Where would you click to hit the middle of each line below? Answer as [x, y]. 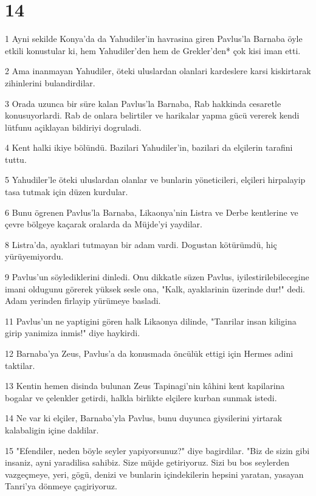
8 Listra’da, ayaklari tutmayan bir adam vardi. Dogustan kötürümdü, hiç [141, 244]
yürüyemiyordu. [34, 256]
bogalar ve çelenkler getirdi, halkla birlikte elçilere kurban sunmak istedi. [141, 397]
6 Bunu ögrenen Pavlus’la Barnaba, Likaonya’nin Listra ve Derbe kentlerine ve [152, 212]
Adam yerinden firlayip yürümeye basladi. [83, 301]
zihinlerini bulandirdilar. [50, 82]
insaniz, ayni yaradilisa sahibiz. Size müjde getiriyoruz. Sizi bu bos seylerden [147, 462]
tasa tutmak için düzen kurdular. [67, 192]
